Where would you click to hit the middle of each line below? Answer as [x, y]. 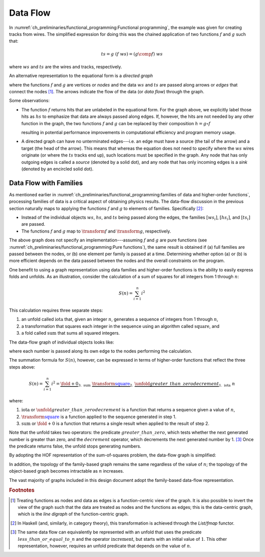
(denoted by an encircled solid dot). [57, 169]
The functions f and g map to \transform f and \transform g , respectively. [96, 231]
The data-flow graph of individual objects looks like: [62, 342]
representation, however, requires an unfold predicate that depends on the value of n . [105, 546]
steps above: [22, 367]
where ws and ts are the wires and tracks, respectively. [66, 67]
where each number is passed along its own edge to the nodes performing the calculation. [101, 351]
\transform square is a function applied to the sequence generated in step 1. [99, 417]
